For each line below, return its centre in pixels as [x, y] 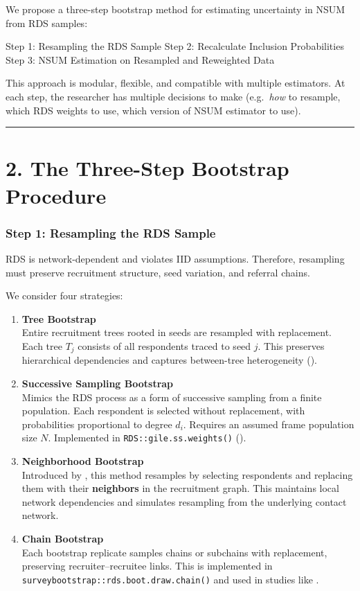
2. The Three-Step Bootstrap [147, 168]
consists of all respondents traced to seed [164, 345]
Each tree [42, 345]
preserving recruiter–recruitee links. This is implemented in [147, 566]
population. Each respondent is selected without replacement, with [163, 411]
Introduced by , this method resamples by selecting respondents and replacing [187, 474]
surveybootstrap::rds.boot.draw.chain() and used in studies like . [170, 579]
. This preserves [291, 345]
